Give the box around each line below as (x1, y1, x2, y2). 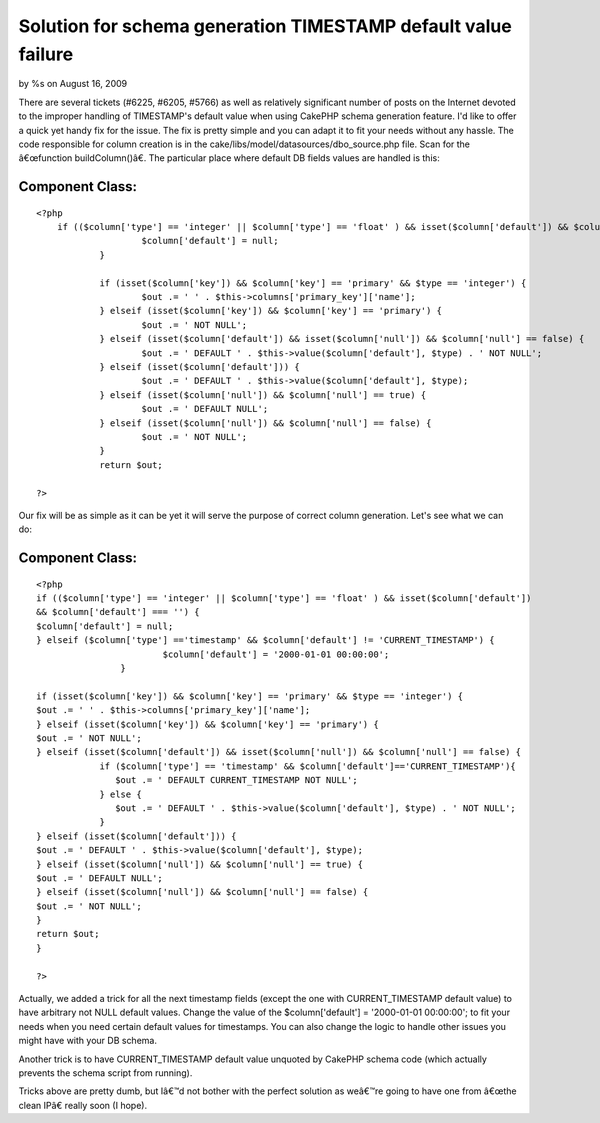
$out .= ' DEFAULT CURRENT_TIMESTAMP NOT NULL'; (115, 775, 359, 786)
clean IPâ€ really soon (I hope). (18, 1099, 148, 1111)
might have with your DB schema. (18, 1035, 157, 1047)
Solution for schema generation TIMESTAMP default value (18, 15, 512, 37)
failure (18, 43, 74, 65)
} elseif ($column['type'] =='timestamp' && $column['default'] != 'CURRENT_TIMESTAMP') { (36, 635, 495, 646)
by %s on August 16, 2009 (18, 78, 128, 90)
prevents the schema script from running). (18, 1066, 193, 1079)
